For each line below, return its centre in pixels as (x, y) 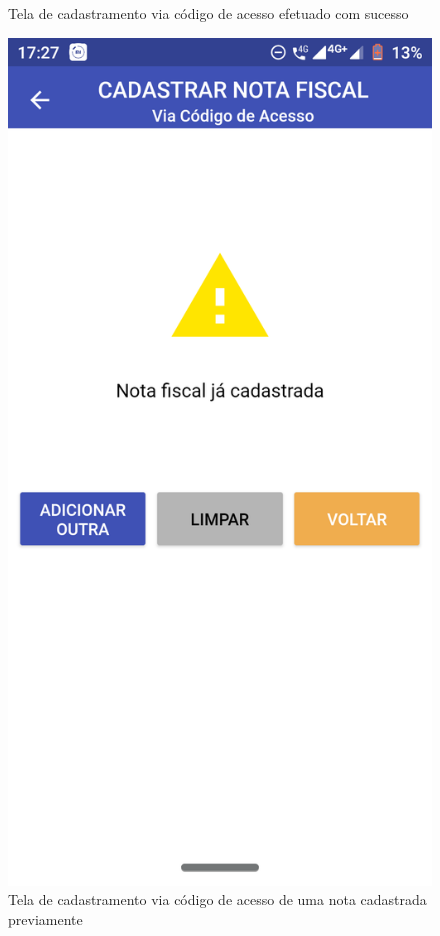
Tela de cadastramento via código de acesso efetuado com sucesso (208, 13)
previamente (45, 918)
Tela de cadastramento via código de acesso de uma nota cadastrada (217, 899)
